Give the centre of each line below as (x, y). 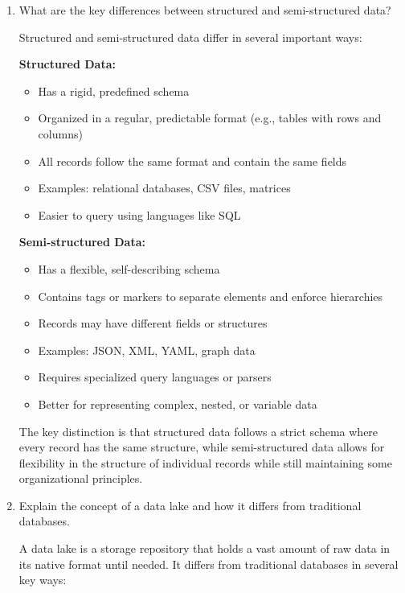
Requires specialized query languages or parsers (155, 377)
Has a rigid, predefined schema (114, 91)
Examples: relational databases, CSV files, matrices (164, 188)
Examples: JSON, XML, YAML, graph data (147, 350)
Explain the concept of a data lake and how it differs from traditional (190, 505)
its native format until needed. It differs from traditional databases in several (209, 564)
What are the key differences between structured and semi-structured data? (205, 10)
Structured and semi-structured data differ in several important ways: (190, 37)
